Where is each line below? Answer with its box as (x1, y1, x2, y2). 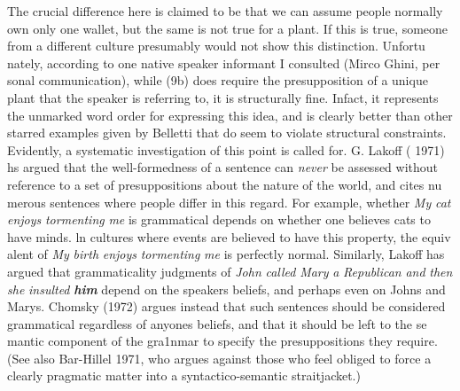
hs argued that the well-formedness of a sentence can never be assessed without (7, 158, 439, 176)
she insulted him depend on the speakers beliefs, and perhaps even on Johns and (7, 279, 446, 298)
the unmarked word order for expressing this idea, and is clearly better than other (7, 106, 453, 124)
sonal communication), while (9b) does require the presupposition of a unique (7, 71, 428, 90)
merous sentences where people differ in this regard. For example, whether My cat (7, 192, 451, 211)
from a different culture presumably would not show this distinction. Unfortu (7, 36, 425, 55)
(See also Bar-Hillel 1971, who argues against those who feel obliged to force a (7, 348, 432, 367)
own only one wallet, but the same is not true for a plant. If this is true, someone (7, 19, 448, 37)
